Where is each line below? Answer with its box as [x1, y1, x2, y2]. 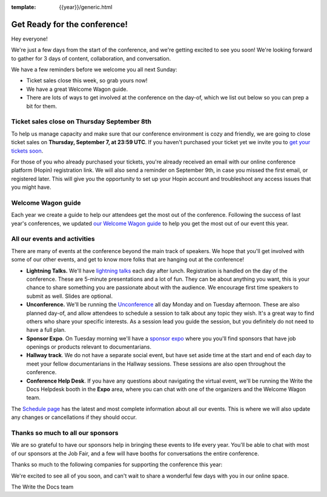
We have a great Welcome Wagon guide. [26, 85, 128, 93]
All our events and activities [11, 235, 95, 243]
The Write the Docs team [11, 483, 74, 490]
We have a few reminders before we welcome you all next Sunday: [11, 66, 177, 73]
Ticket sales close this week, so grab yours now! [26, 77, 148, 84]
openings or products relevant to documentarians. [26, 343, 151, 351]
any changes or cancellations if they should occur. [11, 413, 137, 421]
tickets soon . [11, 147, 44, 154]
